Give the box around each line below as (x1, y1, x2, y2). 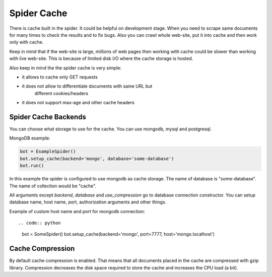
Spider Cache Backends (9, 112, 87, 121)
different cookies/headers (34, 90, 88, 96)
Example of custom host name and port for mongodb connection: (9, 208, 146, 214)
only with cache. (9, 39, 44, 45)
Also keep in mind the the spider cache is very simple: (9, 64, 122, 71)
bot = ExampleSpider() (20, 149, 76, 155)
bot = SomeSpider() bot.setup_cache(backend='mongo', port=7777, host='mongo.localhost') (22, 231, 215, 237)
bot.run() (20, 163, 44, 169)
